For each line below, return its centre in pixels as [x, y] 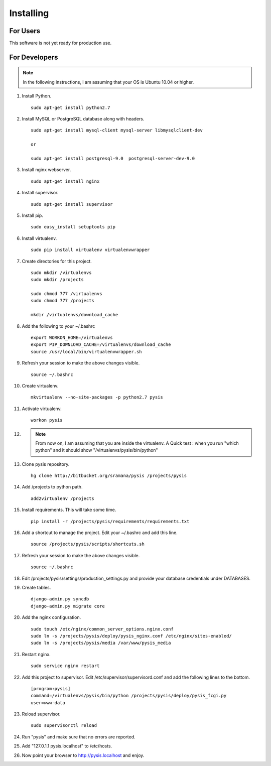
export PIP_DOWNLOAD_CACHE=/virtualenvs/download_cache [101, 345]
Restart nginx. [36, 654]
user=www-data [48, 703]
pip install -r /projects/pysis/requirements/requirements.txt [110, 521]
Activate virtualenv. [42, 409]
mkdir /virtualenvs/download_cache [75, 315]
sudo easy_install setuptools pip [73, 227]
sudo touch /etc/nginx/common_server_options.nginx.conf [102, 629]
